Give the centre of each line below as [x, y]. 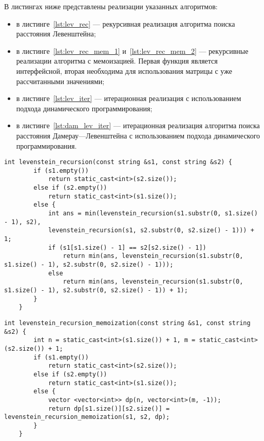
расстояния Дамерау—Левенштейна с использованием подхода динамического [138, 135]
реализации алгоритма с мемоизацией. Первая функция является [117, 61]
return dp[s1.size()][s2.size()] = [109, 408]
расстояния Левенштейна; [56, 34]
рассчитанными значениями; [60, 81]
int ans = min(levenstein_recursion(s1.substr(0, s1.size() [153, 214]
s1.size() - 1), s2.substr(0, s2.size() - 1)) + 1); [96, 290]
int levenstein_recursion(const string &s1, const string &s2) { [118, 162]
